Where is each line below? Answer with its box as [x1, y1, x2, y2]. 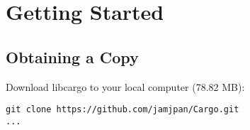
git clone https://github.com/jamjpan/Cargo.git [6, 104, 239, 115]
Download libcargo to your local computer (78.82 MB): [6, 79, 245, 94]
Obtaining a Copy [6, 45, 139, 67]
